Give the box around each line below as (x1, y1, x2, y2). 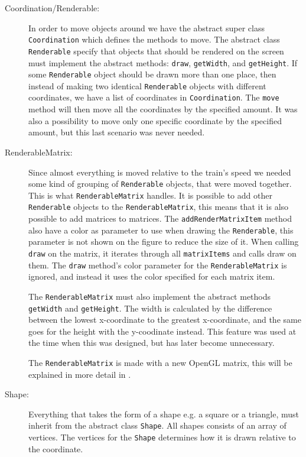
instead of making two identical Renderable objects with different (28, 79, 266, 92)
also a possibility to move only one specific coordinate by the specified (28, 114, 282, 127)
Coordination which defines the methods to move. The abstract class (28, 33, 280, 46)
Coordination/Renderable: (5, 2, 100, 14)
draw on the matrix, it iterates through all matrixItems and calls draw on (28, 247, 297, 259)
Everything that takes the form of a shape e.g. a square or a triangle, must (28, 407, 300, 420)
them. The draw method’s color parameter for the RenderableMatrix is (28, 258, 287, 271)
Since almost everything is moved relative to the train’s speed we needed (28, 166, 291, 178)
